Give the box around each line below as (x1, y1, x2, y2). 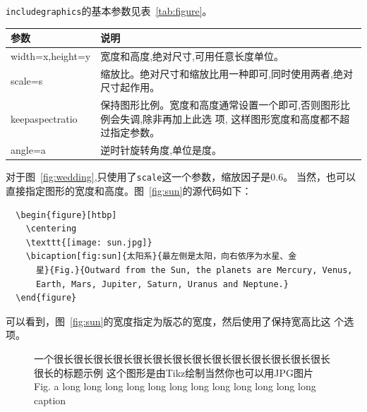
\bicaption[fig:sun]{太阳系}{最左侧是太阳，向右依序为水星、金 (25, 251, 297, 262)
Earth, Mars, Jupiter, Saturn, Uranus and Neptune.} (35, 279, 289, 289)
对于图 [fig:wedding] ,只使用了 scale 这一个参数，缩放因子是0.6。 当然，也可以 (6, 169, 356, 184)
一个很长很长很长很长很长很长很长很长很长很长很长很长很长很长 (34, 351, 330, 365)
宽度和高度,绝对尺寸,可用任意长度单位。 (100, 49, 284, 63)
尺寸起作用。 (100, 80, 160, 95)
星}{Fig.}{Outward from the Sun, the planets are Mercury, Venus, (35, 265, 353, 276)
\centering (25, 224, 77, 234)
